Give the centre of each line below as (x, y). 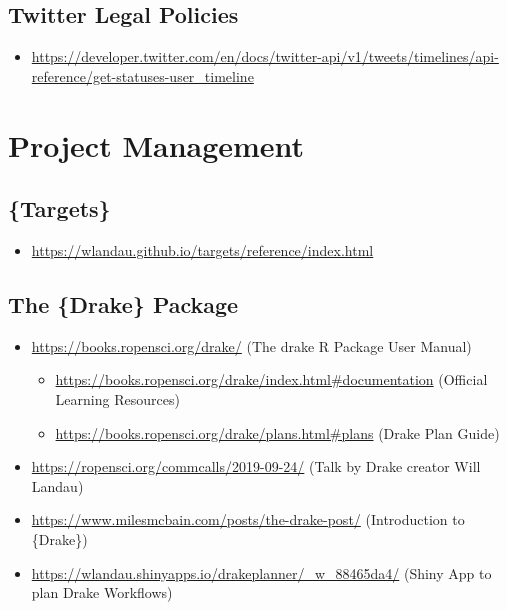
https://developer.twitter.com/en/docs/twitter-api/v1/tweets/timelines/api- (265, 56)
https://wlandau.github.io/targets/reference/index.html (202, 249)
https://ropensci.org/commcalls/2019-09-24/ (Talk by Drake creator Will (256, 466)
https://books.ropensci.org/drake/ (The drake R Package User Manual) (251, 345)
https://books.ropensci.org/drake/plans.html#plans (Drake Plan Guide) (277, 432)
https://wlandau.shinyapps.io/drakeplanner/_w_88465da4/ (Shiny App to (261, 572)
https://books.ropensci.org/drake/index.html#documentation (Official (271, 379)
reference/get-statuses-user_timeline (142, 75)
